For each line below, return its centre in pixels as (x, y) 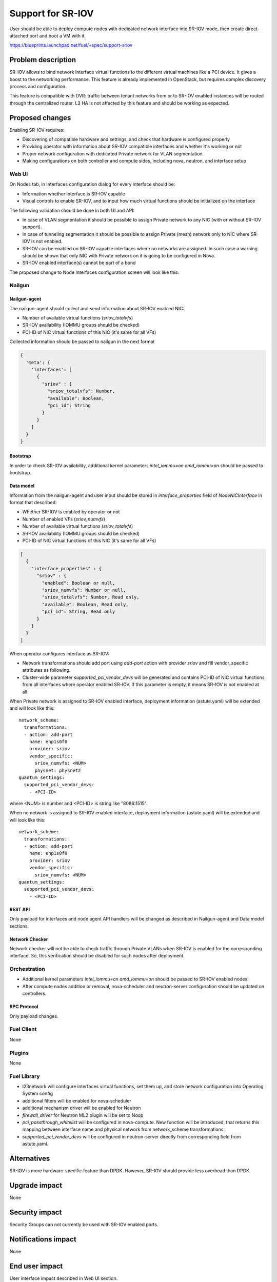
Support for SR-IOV (52, 13)
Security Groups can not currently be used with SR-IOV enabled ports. (84, 1224)
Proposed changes (40, 118)
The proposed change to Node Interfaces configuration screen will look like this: (94, 272)
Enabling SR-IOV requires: (37, 130)
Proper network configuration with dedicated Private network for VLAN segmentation (112, 153)
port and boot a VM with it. (57, 35)
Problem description (43, 60)
